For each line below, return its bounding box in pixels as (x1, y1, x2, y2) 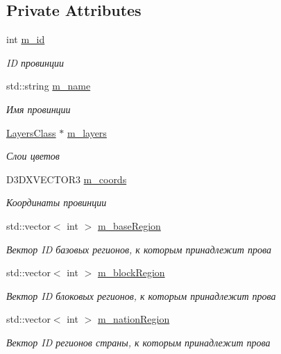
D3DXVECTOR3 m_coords (6, 171, 127, 186)
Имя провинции (6, 101, 71, 116)
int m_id (6, 32, 45, 47)
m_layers (67, 125, 107, 140)
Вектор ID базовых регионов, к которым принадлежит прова (6, 242, 271, 256)
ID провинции (6, 55, 65, 69)
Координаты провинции (6, 195, 107, 210)
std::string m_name (6, 78, 91, 93)
